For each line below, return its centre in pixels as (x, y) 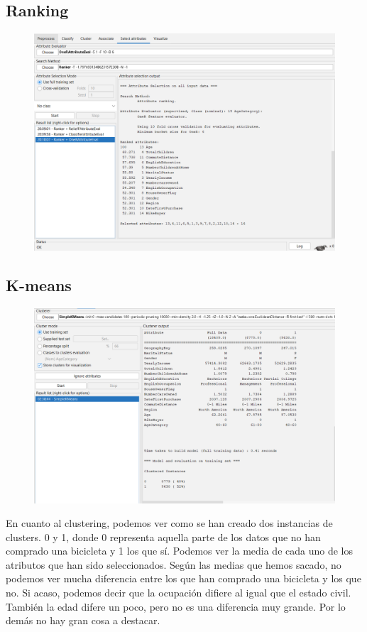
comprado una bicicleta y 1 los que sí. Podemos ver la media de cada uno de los (179, 551)
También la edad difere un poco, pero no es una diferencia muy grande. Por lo (176, 606)
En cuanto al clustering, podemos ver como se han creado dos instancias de (169, 523)
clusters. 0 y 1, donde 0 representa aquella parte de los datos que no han (163, 536)
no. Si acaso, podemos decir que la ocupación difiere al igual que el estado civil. (179, 593)
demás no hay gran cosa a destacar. (83, 620)
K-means (39, 284)
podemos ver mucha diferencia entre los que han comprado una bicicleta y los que (183, 578)
